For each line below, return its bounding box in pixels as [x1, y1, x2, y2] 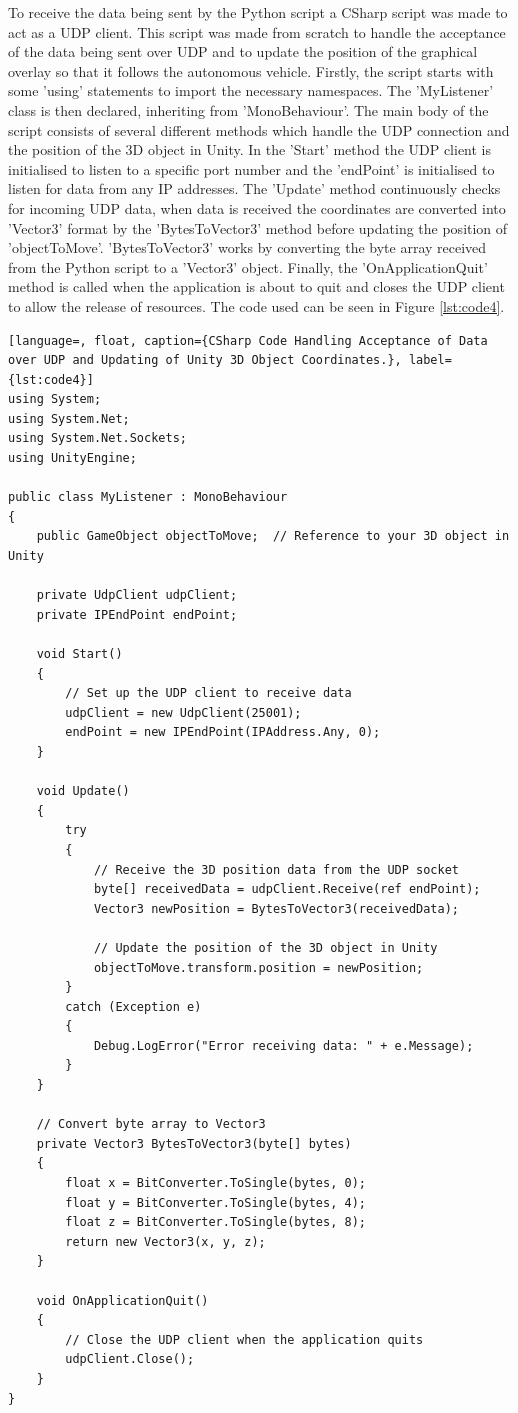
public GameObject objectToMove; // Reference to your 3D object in [36, 529, 510, 544]
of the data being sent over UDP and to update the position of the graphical [8, 41, 478, 62]
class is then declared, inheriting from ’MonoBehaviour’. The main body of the [8, 99, 489, 120]
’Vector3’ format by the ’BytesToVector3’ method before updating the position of [8, 217, 508, 238]
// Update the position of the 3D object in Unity [93, 940, 438, 955]
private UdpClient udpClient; [36, 588, 238, 603]
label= [408, 353, 452, 368]
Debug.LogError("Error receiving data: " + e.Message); [93, 1038, 474, 1053]
